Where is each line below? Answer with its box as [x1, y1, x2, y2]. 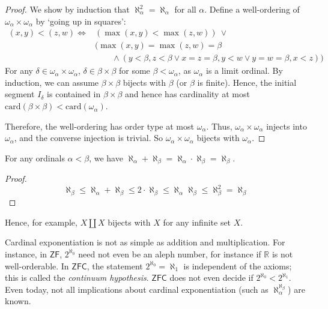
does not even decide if [169, 271, 254, 284]
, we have [89, 151, 123, 164]
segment [5, 88, 35, 100]
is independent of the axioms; [183, 259, 292, 272]
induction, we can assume [5, 76, 99, 88]
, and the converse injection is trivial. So [14, 131, 163, 144]
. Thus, [206, 119, 232, 132]
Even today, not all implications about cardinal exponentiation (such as [5, 283, 269, 295]
